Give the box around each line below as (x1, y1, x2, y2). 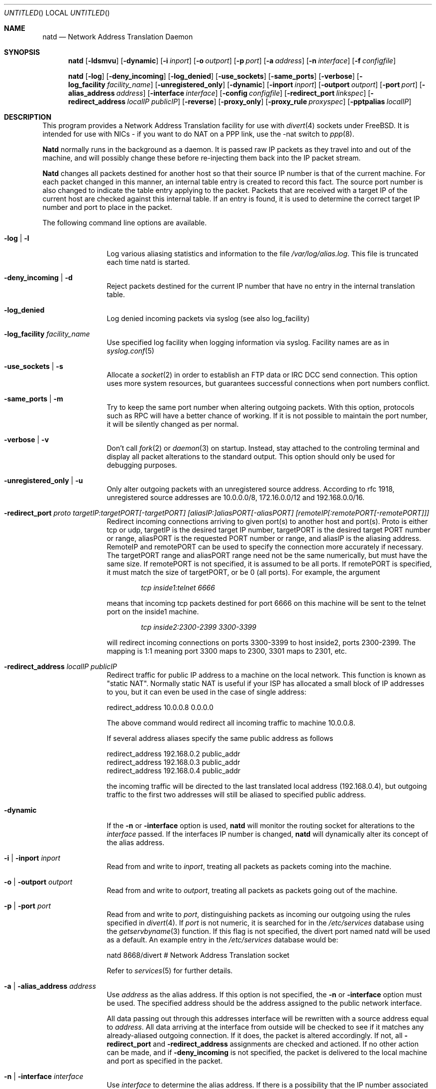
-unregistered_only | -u (4, 476, 83, 485)
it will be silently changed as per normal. (107, 420, 239, 428)
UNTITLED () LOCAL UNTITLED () (4, 8, 110, 17)
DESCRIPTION (4, 113, 52, 121)
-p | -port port (4, 902, 51, 910)
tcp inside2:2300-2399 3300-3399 (141, 623, 256, 631)
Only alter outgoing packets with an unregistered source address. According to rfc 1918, (107, 485, 395, 493)
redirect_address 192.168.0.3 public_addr (107, 758, 240, 766)
